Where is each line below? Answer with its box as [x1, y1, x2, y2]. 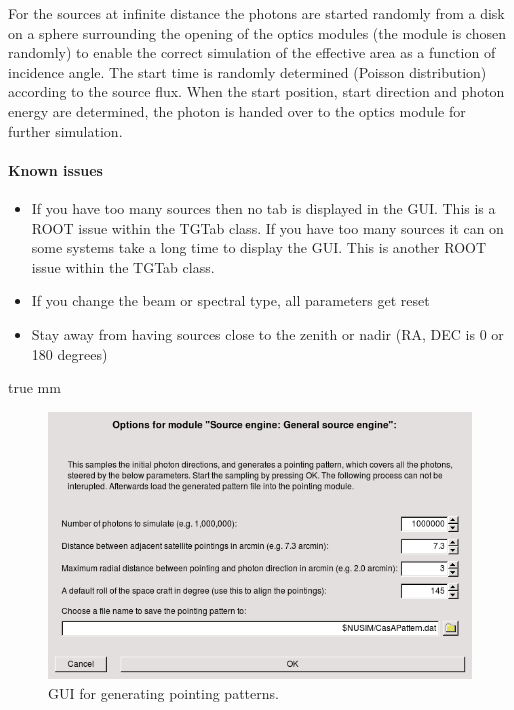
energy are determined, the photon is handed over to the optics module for [8, 100, 466, 121]
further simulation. [8, 120, 123, 141]
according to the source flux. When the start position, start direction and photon [8, 81, 505, 102]
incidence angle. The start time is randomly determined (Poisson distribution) [8, 61, 487, 82]
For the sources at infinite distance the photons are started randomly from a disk [8, 3, 505, 23]
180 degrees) [31, 343, 108, 364]
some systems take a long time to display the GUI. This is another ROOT [31, 237, 487, 258]
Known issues [8, 159, 103, 180]
